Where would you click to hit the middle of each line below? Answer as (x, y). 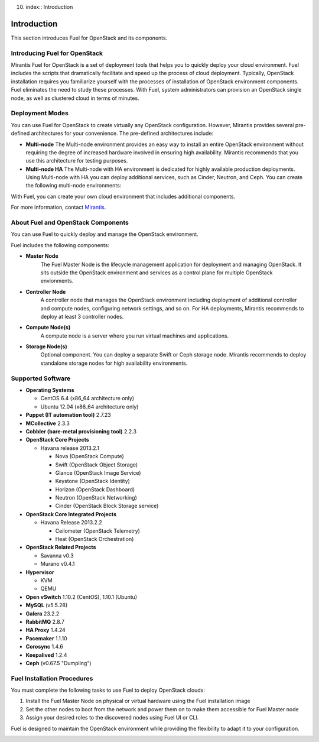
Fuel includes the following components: (60, 245)
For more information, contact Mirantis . (58, 208)
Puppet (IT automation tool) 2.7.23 (69, 415)
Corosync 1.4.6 (44, 647)
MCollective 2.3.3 (48, 423)
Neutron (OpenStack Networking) (96, 498)
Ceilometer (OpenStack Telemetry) (97, 531)
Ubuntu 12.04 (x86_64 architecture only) (89, 406)
